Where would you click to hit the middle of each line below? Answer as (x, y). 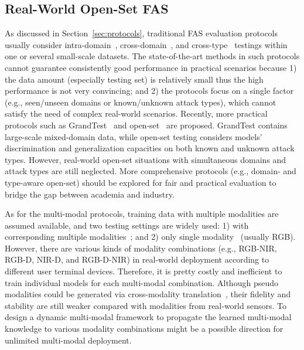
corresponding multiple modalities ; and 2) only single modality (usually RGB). (150, 237)
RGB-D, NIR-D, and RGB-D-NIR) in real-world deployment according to (137, 259)
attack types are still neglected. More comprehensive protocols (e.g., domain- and (151, 171)
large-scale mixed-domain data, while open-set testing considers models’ (134, 136)
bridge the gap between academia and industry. (90, 194)
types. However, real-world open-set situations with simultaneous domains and (146, 159)
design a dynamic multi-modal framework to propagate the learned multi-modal (148, 317)
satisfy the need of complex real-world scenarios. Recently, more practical (136, 113)
